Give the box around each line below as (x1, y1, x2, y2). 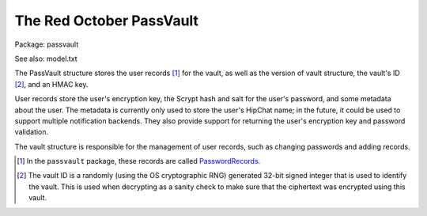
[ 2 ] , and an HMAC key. (14, 79, 89, 89)
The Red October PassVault (14, 12, 199, 29)
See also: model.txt (14, 54, 78, 63)
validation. (14, 127, 49, 137)
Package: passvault (14, 40, 79, 49)
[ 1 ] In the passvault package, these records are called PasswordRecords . (17, 157, 261, 166)
